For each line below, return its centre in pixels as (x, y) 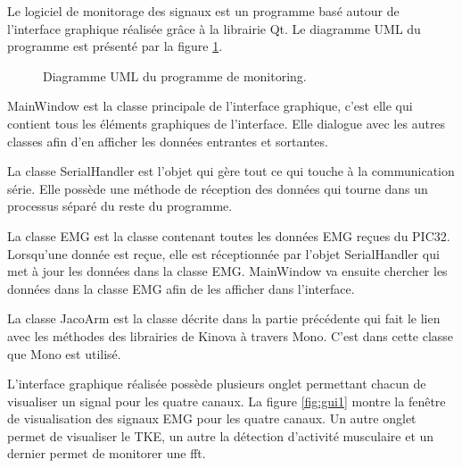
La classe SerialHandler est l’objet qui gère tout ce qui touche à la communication (231, 171)
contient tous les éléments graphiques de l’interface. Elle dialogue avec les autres (227, 123)
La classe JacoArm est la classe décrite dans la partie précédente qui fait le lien (224, 318)
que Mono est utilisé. (64, 353)
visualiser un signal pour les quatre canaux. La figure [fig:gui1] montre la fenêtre (227, 401)
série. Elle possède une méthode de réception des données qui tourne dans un (218, 188)
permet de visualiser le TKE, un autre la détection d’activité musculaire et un (221, 435)
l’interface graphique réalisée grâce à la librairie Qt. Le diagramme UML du (214, 28)
